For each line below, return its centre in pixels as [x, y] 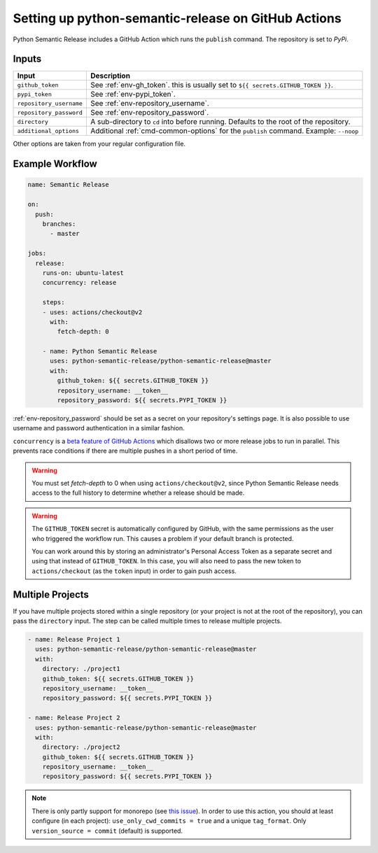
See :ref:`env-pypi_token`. [133, 94]
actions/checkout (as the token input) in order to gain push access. [134, 571]
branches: [59, 224]
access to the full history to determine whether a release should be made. [138, 493]
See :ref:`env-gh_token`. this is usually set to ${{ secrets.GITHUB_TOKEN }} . [212, 85]
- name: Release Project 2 [74, 718]
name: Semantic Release [69, 185]
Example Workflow [55, 164]
